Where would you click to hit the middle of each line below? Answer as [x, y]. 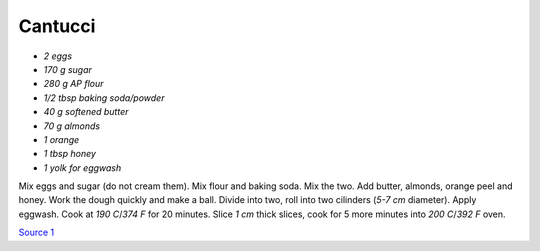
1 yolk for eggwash [82, 167]
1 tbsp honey [70, 154]
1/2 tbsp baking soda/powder [104, 97]
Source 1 [36, 232]
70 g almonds [71, 126]
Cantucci [57, 26]
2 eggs [58, 56]
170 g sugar [67, 69]
